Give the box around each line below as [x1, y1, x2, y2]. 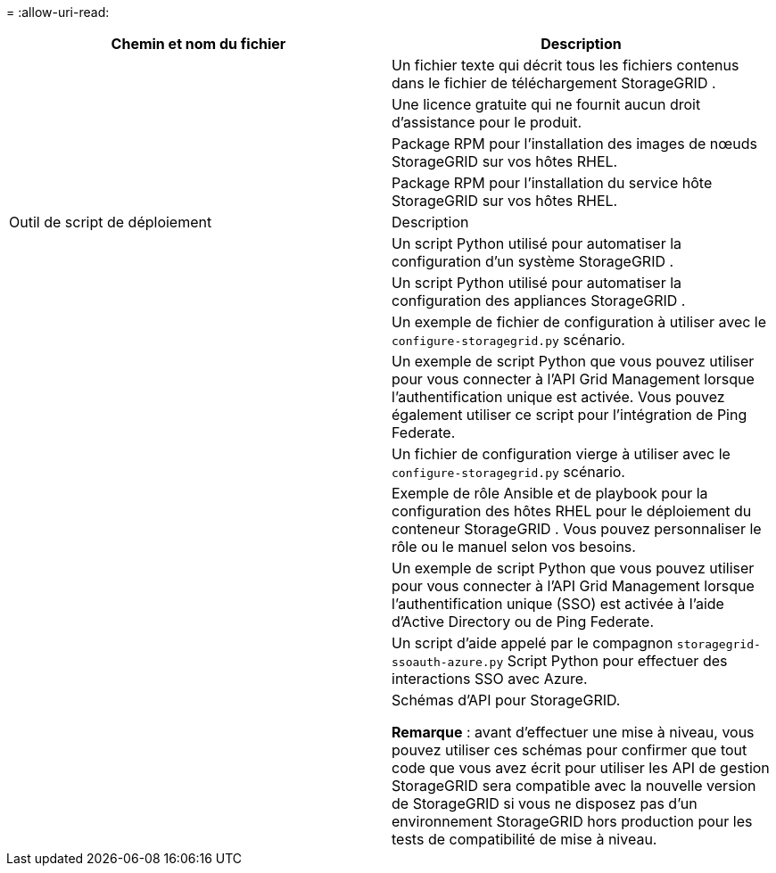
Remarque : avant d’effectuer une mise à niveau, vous [392, 723, 755, 741]
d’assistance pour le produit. [392, 113, 582, 131]
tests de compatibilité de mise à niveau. [392, 830, 657, 848]
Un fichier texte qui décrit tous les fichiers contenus [392, 56, 739, 74]
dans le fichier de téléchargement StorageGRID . [392, 74, 716, 92]
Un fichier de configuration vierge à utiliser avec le [392, 445, 731, 463]
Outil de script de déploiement [9, 213, 212, 231]
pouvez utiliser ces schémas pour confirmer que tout [392, 741, 747, 759]
